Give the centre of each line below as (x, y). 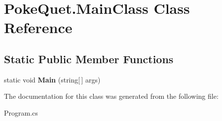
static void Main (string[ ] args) (52, 79)
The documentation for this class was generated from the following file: (111, 96)
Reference (38, 27)
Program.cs (21, 112)
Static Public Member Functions (89, 59)
